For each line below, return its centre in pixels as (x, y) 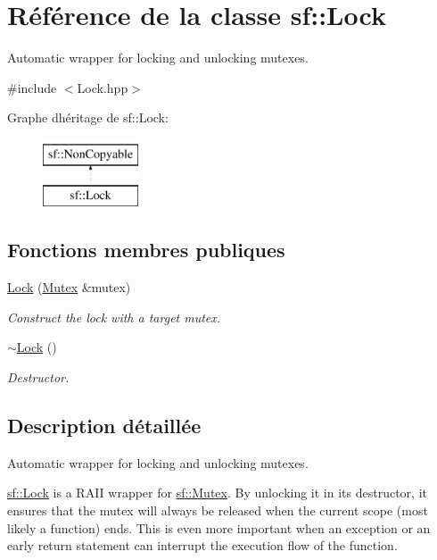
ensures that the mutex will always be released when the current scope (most (218, 510)
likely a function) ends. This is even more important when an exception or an (219, 527)
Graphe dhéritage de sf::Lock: (88, 117)
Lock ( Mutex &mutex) (69, 287)
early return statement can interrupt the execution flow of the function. (202, 545)
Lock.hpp (103, 87)
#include (32, 87)
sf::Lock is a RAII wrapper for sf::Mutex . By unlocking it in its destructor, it (217, 493)
